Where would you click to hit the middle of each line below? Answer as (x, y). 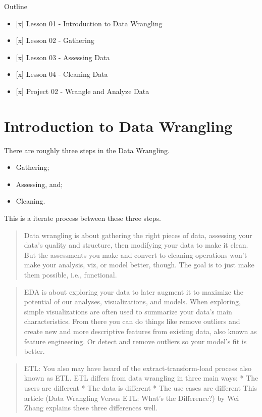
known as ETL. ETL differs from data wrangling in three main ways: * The (141, 378)
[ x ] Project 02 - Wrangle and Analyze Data (83, 91)
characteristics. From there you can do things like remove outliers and (132, 321)
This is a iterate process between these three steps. (83, 218)
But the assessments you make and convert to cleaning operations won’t (136, 254)
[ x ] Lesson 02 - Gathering (55, 40)
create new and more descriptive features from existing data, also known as (140, 331)
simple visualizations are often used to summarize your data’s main (128, 311)
